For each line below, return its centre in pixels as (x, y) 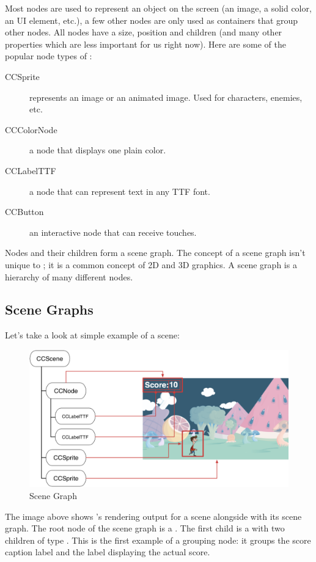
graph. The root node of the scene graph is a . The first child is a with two (145, 528)
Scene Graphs (49, 309)
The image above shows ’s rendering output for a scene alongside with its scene (153, 516)
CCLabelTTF (31, 170)
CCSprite (22, 76)
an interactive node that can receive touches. (113, 232)
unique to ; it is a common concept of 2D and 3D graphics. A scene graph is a (151, 264)
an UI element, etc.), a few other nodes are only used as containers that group (152, 20)
